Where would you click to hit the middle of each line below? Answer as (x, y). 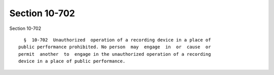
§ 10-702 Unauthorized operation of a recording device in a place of (117, 40)
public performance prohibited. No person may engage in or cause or (115, 47)
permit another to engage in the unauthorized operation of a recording (115, 54)
